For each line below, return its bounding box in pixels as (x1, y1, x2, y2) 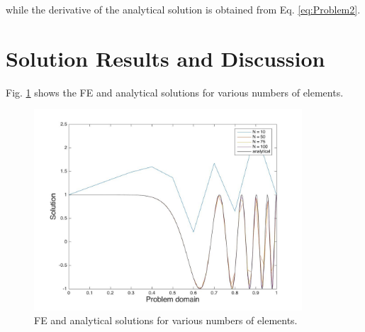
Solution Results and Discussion (6, 43, 325, 72)
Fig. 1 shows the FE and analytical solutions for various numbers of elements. (6, 84, 344, 99)
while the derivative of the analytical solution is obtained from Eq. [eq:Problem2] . (6, 2, 361, 16)
